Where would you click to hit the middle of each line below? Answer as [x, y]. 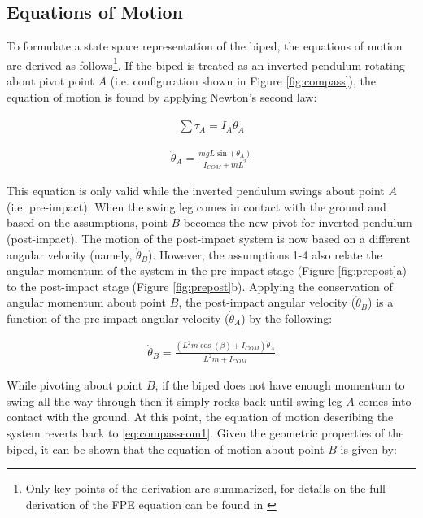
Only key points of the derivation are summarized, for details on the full [205, 488]
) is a [381, 302]
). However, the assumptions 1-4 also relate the [265, 254]
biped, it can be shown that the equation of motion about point [166, 448]
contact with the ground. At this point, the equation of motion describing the [200, 417]
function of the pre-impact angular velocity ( [118, 318]
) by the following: [287, 318]
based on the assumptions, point [87, 222]
